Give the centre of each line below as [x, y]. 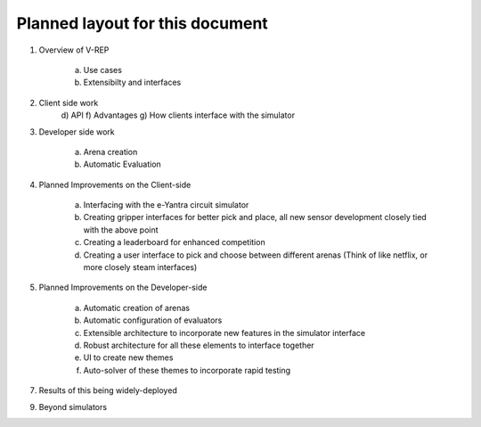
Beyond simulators [73, 406]
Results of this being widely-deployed [108, 390]
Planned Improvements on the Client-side [115, 185]
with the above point [121, 230]
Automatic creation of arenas [137, 308]
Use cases [102, 70]
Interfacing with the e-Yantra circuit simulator [166, 205]
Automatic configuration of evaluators [153, 320]
